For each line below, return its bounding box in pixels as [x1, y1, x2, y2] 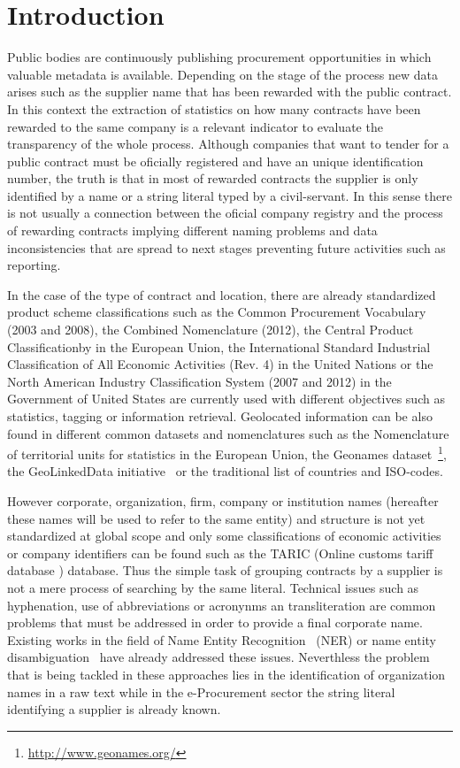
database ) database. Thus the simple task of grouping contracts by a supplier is [7, 561, 443, 580]
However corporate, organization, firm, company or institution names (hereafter [7, 492, 439, 511]
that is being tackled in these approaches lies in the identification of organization [7, 664, 446, 683]
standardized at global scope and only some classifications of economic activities [7, 526, 441, 545]
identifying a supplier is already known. [7, 700, 221, 718]
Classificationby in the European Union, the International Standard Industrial [7, 337, 431, 356]
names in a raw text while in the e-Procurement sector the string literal [7, 682, 395, 701]
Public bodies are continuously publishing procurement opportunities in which [7, 48, 432, 66]
